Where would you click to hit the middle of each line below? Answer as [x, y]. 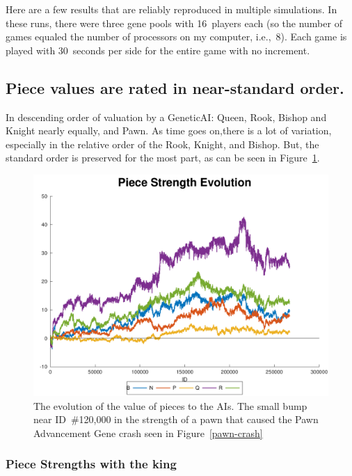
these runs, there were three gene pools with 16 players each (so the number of [174, 23]
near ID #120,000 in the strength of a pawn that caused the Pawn [176, 419]
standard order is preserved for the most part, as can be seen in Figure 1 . [163, 158]
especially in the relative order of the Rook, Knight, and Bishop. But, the [162, 144]
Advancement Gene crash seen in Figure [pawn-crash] [148, 433]
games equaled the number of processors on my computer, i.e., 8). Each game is [176, 37]
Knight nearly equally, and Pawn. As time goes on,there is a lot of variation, [169, 130]
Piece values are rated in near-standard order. [175, 87]
